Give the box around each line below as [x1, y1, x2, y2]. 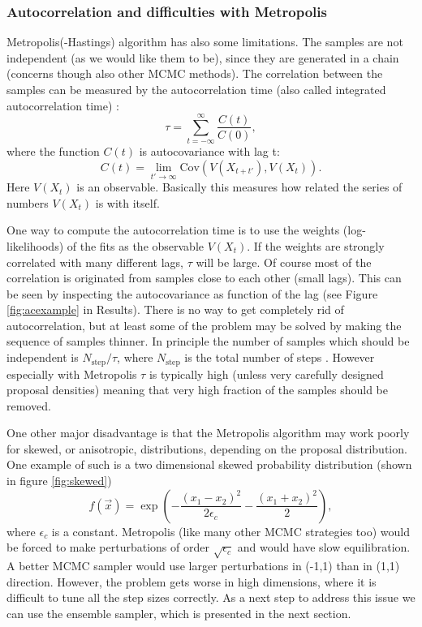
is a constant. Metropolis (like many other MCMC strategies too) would [51, 522, 410, 539]
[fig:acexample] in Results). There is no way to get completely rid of [6, 301, 344, 318]
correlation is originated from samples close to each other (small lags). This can [6, 269, 402, 286]
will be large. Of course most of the [196, 253, 372, 270]
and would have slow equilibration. [237, 539, 411, 556]
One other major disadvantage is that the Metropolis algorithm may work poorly [6, 424, 410, 441]
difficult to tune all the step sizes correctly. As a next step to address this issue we [6, 589, 416, 606]
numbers [6, 194, 49, 211]
